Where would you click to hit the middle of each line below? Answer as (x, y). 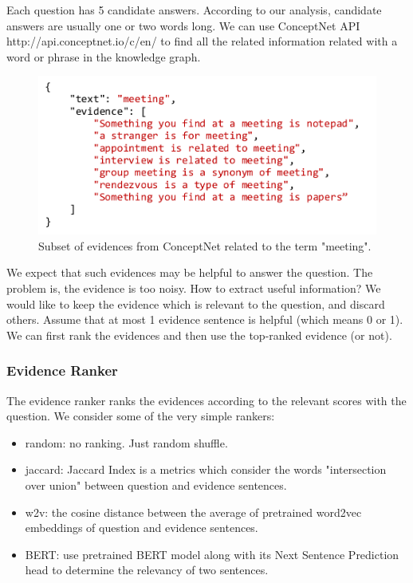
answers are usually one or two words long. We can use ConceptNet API (183, 25)
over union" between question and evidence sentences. (156, 485)
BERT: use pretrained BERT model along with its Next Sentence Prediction (212, 554)
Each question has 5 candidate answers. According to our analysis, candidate (194, 10)
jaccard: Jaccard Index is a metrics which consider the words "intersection (206, 469)
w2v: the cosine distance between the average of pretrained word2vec (193, 512)
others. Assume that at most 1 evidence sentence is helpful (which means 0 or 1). (205, 319)
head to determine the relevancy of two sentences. (147, 570)
